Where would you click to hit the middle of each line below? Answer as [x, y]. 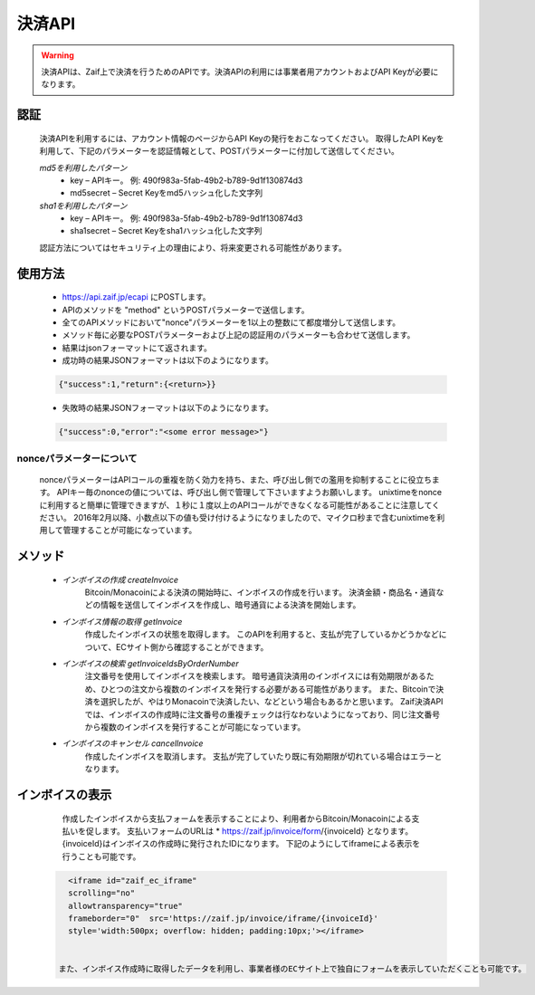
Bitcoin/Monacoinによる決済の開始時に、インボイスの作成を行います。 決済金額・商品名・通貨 [260, 592]
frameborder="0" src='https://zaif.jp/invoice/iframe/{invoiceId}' [224, 918]
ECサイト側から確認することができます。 [192, 646]
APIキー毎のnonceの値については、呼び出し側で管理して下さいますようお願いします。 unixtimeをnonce [249, 493]
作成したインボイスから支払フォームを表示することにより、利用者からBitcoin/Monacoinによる [237, 818]
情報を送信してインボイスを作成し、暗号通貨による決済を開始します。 [230, 605]
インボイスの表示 [64, 794]
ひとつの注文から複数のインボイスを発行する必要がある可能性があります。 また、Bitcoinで [268, 689]
